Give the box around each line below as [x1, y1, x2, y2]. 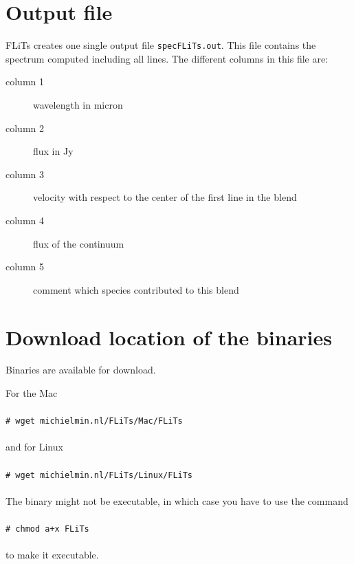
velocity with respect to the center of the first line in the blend [33, 190, 297, 204]
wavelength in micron [33, 97, 123, 111]
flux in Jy [33, 144, 74, 158]
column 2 [5, 120, 44, 135]
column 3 [5, 166, 44, 181]
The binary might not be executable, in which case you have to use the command [5, 493, 349, 508]
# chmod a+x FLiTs [5, 524, 89, 534]
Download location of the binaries [5, 323, 332, 351]
